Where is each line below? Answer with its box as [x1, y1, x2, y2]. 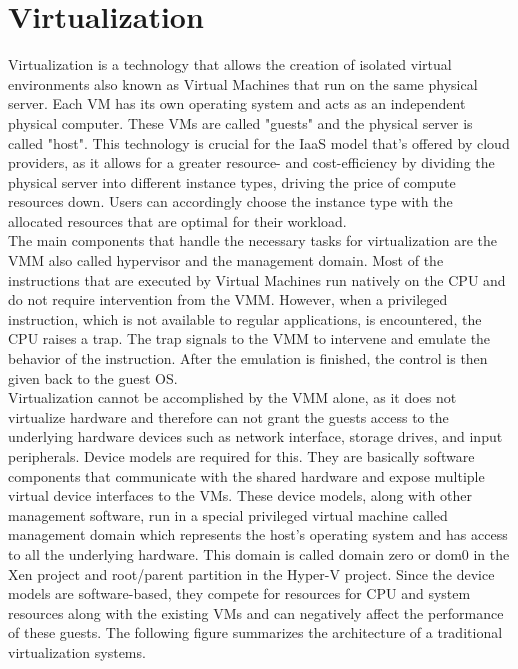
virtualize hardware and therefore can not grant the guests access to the [8, 406, 449, 427]
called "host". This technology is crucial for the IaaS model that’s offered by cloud [8, 132, 510, 153]
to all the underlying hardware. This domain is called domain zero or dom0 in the [8, 543, 510, 564]
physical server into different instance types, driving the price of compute [8, 171, 456, 192]
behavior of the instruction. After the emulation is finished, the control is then [8, 348, 488, 369]
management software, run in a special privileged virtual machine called [8, 504, 448, 525]
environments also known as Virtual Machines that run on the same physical [8, 73, 478, 94]
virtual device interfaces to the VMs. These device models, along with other [8, 485, 472, 506]
